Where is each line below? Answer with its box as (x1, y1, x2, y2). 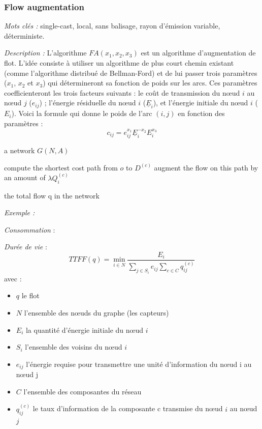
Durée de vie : (4, 241, 47, 252)
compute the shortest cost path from (4, 162, 118, 173)
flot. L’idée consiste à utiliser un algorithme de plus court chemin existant (4, 58, 234, 68)
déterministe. (4, 30, 45, 41)
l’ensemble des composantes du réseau (23, 386, 142, 396)
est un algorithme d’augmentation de (141, 47, 256, 58)
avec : (4, 273, 22, 283)
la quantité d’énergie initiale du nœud (25, 324, 144, 335)
